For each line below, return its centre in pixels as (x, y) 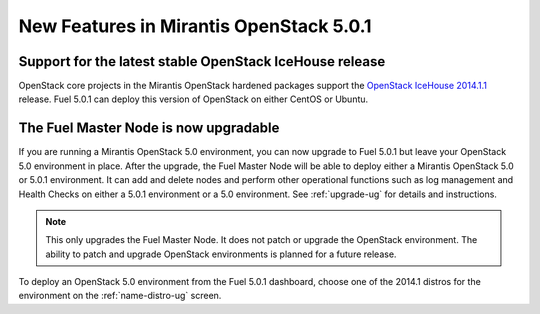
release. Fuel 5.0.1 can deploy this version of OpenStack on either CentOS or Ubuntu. (193, 99)
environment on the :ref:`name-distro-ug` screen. (120, 296)
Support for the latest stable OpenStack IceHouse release (202, 61)
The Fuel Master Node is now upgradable (149, 128)
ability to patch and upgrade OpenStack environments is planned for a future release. (221, 254)
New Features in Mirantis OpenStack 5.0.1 (195, 26)
